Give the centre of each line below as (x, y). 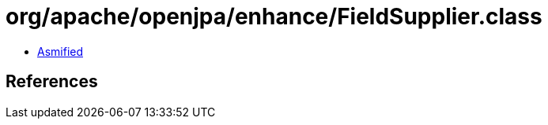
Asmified (60, 51)
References (52, 82)
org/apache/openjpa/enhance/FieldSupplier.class (274, 17)
